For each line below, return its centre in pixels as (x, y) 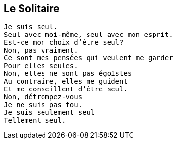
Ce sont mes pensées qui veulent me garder (88, 58)
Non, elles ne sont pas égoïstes (68, 74)
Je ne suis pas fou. (43, 105)
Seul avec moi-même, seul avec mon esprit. (88, 35)
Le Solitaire (32, 9)
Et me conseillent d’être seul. (66, 89)
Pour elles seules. (41, 66)
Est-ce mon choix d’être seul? (64, 43)
